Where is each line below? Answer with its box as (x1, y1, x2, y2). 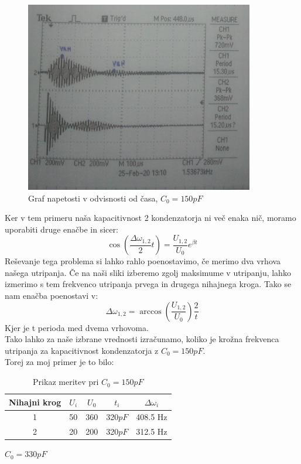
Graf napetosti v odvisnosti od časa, (28, 192, 158, 204)
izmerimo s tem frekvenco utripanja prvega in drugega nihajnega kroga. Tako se (5, 278, 292, 290)
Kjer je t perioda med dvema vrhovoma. (5, 321, 149, 333)
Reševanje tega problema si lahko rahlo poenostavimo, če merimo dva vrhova (5, 255, 281, 267)
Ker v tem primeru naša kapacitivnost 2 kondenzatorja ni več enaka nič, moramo (5, 211, 296, 224)
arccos (139, 307, 162, 316)
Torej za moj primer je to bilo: (5, 356, 114, 368)
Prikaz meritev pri (33, 376, 99, 388)
